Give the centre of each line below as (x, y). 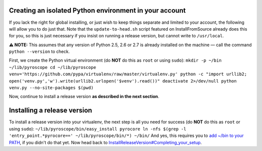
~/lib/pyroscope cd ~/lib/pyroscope (53, 67)
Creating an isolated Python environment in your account (98, 10)
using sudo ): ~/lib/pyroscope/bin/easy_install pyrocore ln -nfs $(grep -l (98, 129)
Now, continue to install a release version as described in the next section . (84, 97)
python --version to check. (39, 51)
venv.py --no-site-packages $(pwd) (51, 88)
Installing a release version (50, 110)
